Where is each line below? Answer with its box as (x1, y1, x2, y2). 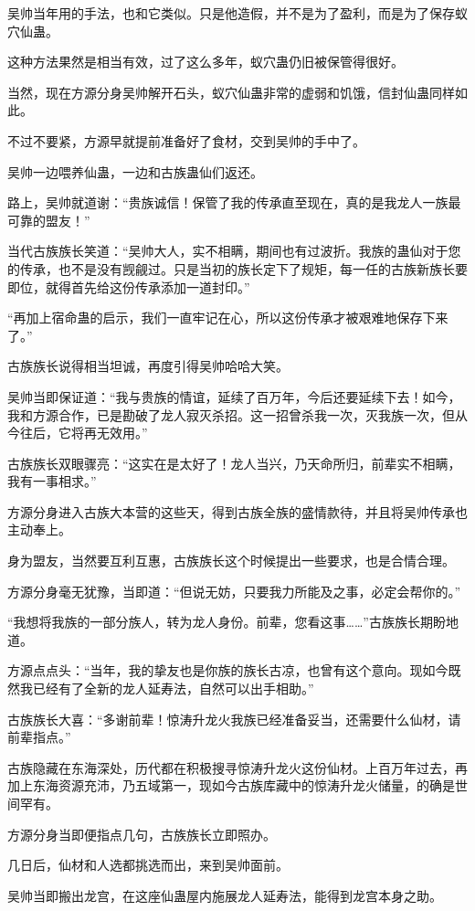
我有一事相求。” (7, 471, 97, 491)
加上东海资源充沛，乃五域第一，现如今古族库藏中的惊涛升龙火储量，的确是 (7, 776, 455, 795)
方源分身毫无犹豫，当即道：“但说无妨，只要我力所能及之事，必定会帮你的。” (7, 581, 461, 600)
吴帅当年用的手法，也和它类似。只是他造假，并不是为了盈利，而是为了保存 (7, 4, 455, 22)
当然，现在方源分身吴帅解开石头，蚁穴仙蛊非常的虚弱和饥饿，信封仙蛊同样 (7, 82, 455, 101)
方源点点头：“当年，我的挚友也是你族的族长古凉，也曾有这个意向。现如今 (7, 661, 449, 680)
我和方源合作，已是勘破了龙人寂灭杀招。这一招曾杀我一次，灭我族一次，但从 (7, 405, 468, 424)
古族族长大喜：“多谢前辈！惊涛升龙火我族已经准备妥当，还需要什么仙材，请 (7, 709, 461, 728)
